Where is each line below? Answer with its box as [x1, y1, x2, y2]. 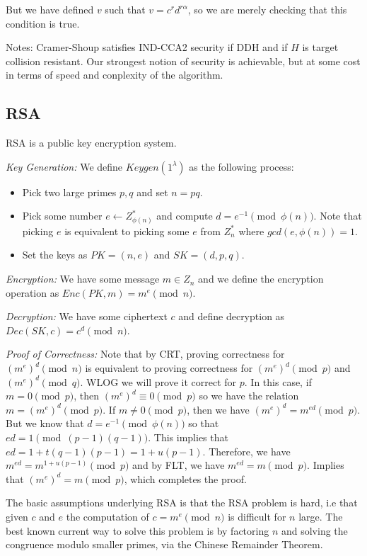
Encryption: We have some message [6, 271, 160, 286]
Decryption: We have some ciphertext [6, 309, 168, 324]
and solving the [281, 523, 348, 538]
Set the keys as [22, 247, 88, 262]
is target [302, 40, 339, 55]
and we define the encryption [198, 271, 324, 286]
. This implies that [148, 430, 228, 444]
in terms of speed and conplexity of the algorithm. [6, 67, 223, 82]
